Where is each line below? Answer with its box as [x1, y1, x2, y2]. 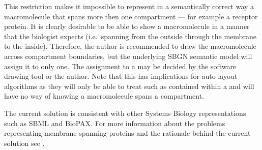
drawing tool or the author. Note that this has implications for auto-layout [4, 71, 238, 81]
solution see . [4, 137, 45, 148]
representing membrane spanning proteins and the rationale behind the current [4, 128, 251, 138]
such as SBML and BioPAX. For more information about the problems [4, 117, 225, 128]
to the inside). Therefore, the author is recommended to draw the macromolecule [4, 41, 256, 51]
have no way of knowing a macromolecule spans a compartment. [4, 91, 204, 101]
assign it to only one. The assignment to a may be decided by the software [4, 61, 237, 71]
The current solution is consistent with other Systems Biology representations [4, 107, 246, 118]
